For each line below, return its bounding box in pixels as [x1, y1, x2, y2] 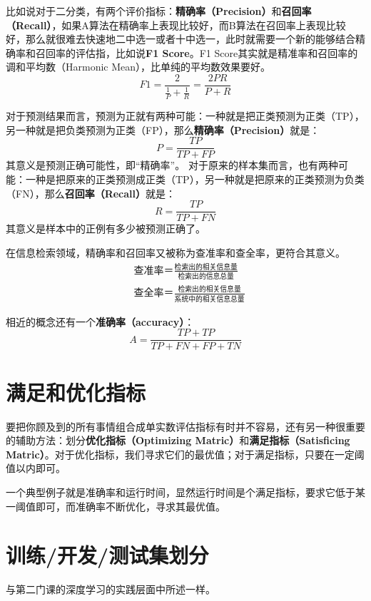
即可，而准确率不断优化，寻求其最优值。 [35, 498, 225, 513]
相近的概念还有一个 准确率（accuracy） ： [6, 314, 195, 329]
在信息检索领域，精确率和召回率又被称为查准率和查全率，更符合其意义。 [6, 245, 345, 260]
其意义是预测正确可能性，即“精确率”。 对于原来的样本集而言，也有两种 [6, 158, 338, 173]
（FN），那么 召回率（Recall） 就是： [6, 185, 176, 200]
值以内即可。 [6, 461, 66, 476]
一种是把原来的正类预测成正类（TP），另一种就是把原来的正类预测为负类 [25, 172, 365, 187]
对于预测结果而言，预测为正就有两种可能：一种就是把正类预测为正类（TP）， [6, 108, 365, 123]
